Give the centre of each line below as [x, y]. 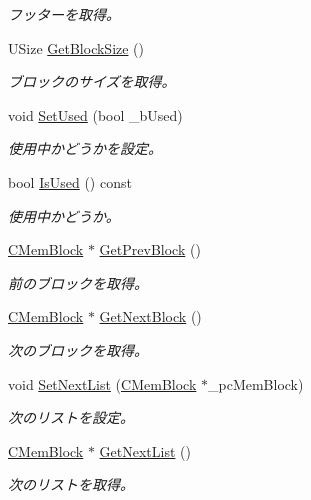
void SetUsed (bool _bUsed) [95, 114]
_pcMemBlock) [255, 383]
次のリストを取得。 [71, 484]
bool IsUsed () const [70, 181]
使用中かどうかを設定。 [85, 148]
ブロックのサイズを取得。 [92, 81]
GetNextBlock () [150, 316]
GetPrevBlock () [150, 249]
